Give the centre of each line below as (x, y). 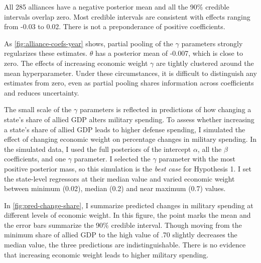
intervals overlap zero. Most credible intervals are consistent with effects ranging (127, 16)
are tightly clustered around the (205, 63)
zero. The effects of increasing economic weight (76, 63)
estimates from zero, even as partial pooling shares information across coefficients (129, 83)
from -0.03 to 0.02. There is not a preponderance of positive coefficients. (115, 26)
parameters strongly (212, 43)
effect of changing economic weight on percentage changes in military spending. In (130, 139)
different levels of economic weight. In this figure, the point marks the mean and (127, 215)
